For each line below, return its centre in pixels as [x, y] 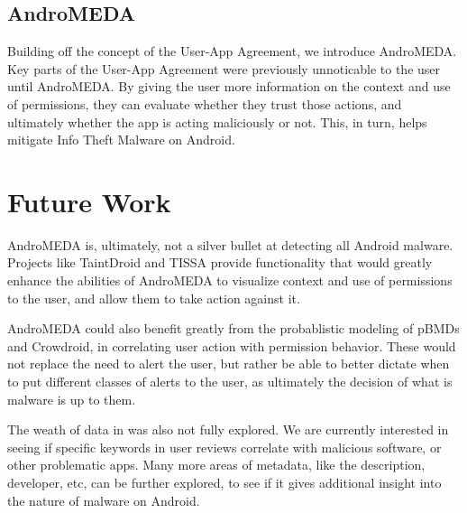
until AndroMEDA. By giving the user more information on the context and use [229, 86]
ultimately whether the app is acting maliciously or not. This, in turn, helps [217, 121]
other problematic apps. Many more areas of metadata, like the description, [216, 465]
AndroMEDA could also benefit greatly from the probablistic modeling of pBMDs [233, 328]
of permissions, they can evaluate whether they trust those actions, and [205, 103]
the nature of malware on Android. [104, 500]
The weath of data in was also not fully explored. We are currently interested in [228, 429]
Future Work [89, 201]
